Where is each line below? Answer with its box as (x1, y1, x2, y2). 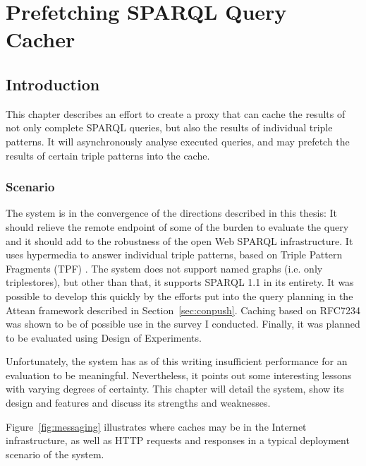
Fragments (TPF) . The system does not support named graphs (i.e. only (6, 261, 323, 275)
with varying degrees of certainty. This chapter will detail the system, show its (6, 381, 344, 396)
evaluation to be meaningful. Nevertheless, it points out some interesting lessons (6, 367, 352, 382)
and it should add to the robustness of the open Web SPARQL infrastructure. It (6, 233, 353, 248)
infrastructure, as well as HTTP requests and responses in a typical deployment (6, 433, 350, 448)
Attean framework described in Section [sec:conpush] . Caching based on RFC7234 (6, 302, 360, 317)
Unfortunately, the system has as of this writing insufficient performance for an (6, 354, 348, 369)
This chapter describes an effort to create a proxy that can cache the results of (6, 106, 346, 121)
